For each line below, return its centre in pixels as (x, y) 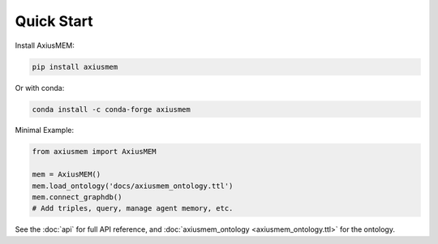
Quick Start (54, 21)
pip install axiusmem (75, 66)
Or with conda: (40, 88)
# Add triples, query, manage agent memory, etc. (133, 208)
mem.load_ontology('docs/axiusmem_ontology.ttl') (133, 186)
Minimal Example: (45, 131)
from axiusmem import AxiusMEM (94, 152)
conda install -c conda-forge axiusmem (111, 109)
